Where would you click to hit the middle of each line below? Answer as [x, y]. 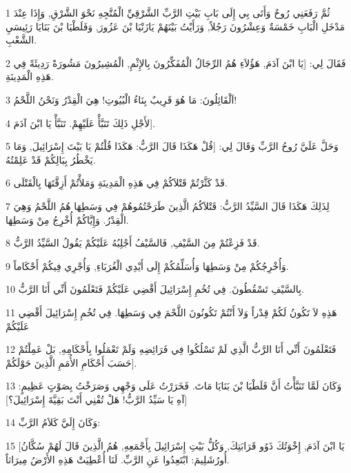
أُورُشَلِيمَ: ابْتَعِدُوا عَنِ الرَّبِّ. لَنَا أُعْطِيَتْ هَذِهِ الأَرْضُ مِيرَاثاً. [118, 459]
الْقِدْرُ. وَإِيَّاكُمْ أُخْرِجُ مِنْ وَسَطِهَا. [67, 219]
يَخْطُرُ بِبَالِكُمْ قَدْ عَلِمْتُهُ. [51, 159]
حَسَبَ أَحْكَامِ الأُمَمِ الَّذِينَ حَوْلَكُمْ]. [71, 362]
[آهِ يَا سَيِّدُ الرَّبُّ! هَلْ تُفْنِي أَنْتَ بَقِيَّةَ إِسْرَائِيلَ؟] [97, 399]
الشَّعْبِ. [21, 40]
